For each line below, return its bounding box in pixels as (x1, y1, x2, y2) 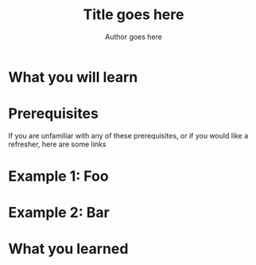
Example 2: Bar (8, 204, 110, 222)
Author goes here (104, 32, 163, 41)
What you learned (8, 240, 129, 258)
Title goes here (83, 6, 184, 24)
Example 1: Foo (8, 167, 109, 185)
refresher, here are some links (8, 139, 107, 149)
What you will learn (8, 68, 138, 86)
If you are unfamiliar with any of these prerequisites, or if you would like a (8, 131, 249, 140)
